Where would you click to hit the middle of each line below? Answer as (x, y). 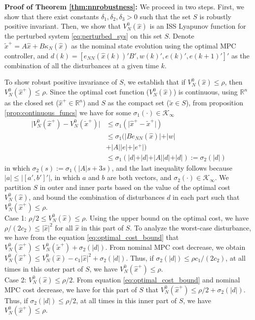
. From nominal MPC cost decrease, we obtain (175, 247)
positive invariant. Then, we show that (63, 26)
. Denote (181, 36)
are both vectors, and (139, 177)
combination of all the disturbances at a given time (82, 65)
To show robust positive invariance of (61, 82)
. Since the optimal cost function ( (97, 92)
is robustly (215, 16)
